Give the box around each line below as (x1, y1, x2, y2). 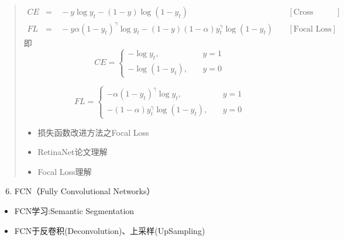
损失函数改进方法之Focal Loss (37, 126, 149, 138)
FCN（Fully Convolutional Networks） (14, 185, 155, 197)
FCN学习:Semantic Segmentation (14, 204, 135, 216)
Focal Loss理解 (37, 165, 92, 177)
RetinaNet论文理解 (37, 146, 108, 158)
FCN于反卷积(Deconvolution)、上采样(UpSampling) (14, 224, 205, 236)
